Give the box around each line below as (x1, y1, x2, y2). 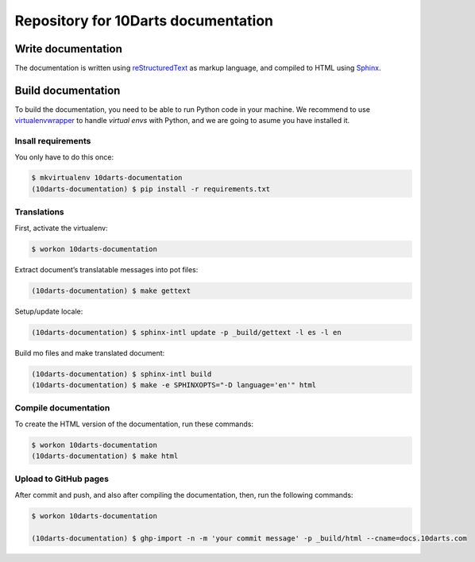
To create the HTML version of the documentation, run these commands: (14, 419, 254, 429)
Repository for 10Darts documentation (14, 12, 274, 29)
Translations (14, 206, 65, 217)
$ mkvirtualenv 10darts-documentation (31, 173, 183, 183)
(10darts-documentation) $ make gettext (31, 286, 191, 295)
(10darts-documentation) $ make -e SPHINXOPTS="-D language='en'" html (31, 380, 317, 389)
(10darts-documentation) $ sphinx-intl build (31, 369, 212, 379)
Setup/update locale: (14, 306, 83, 316)
